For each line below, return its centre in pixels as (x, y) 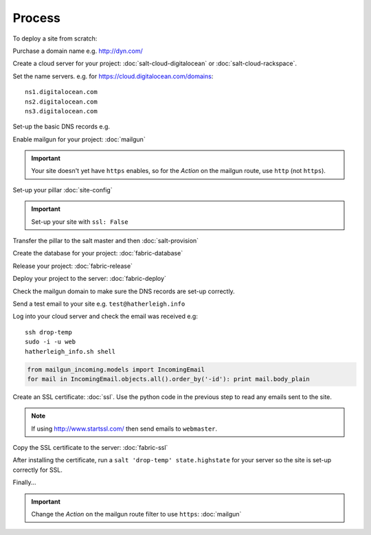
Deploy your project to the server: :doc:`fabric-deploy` (89, 279)
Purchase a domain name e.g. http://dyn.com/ (78, 51)
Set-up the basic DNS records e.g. (61, 126)
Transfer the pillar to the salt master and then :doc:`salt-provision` (106, 241)
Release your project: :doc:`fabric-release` (73, 266)
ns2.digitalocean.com (61, 102)
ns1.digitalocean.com (61, 92)
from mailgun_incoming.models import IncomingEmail (116, 369)
